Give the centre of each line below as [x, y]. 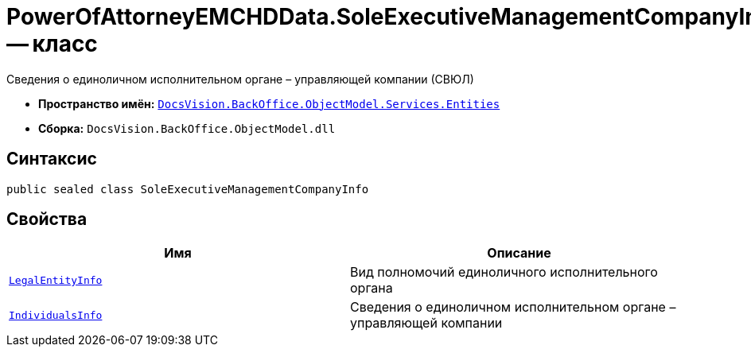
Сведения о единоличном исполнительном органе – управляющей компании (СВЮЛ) [240, 79]
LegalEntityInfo [56, 280]
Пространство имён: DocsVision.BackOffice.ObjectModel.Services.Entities [269, 103]
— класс [52, 44]
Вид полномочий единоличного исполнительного [504, 272]
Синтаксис [52, 159]
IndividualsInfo [56, 315]
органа [372, 288]
